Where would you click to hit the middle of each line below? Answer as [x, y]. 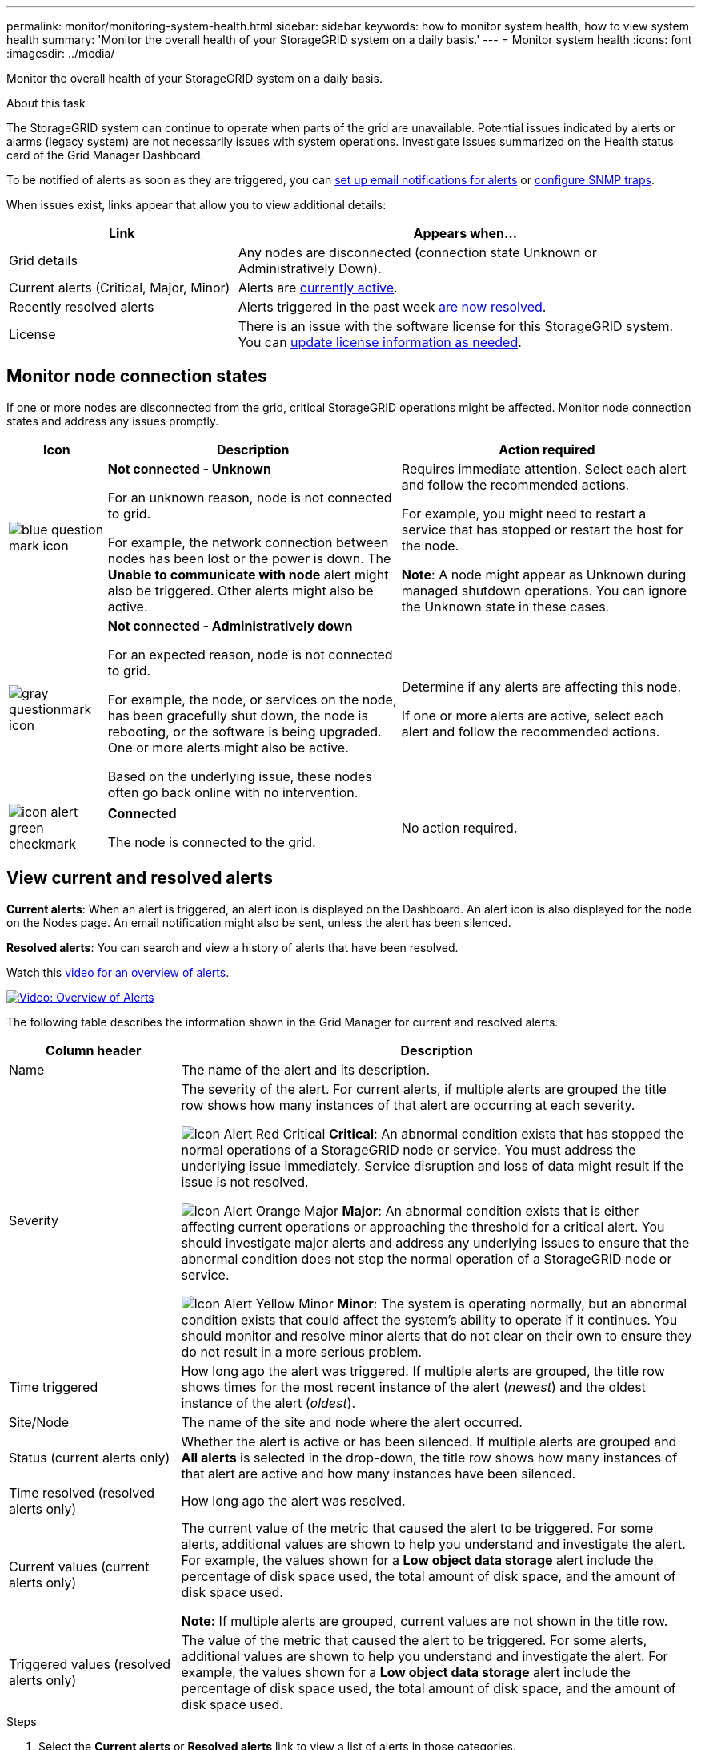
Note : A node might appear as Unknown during [544, 574]
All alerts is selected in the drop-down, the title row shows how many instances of [429, 1457]
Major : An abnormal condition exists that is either [490, 1210]
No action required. [459, 827]
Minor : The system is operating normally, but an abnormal [512, 1303]
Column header [94, 1050]
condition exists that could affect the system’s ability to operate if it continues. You [429, 1319]
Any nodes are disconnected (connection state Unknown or [417, 252]
